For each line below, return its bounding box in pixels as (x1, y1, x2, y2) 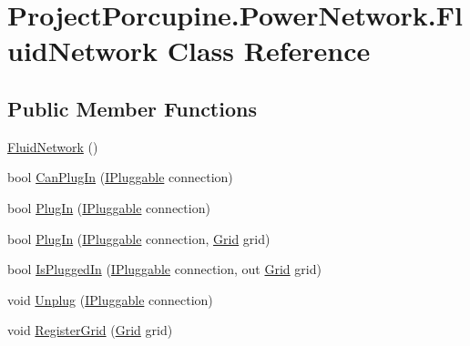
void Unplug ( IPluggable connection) (7, 290, 213, 309)
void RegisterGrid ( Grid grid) (7, 321, 173, 340)
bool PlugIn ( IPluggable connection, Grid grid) (7, 229, 271, 248)
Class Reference (167, 32, 371, 69)
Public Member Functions (7, 94, 257, 122)
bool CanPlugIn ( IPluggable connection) (7, 168, 233, 187)
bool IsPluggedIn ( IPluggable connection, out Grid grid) (7, 259, 322, 279)
